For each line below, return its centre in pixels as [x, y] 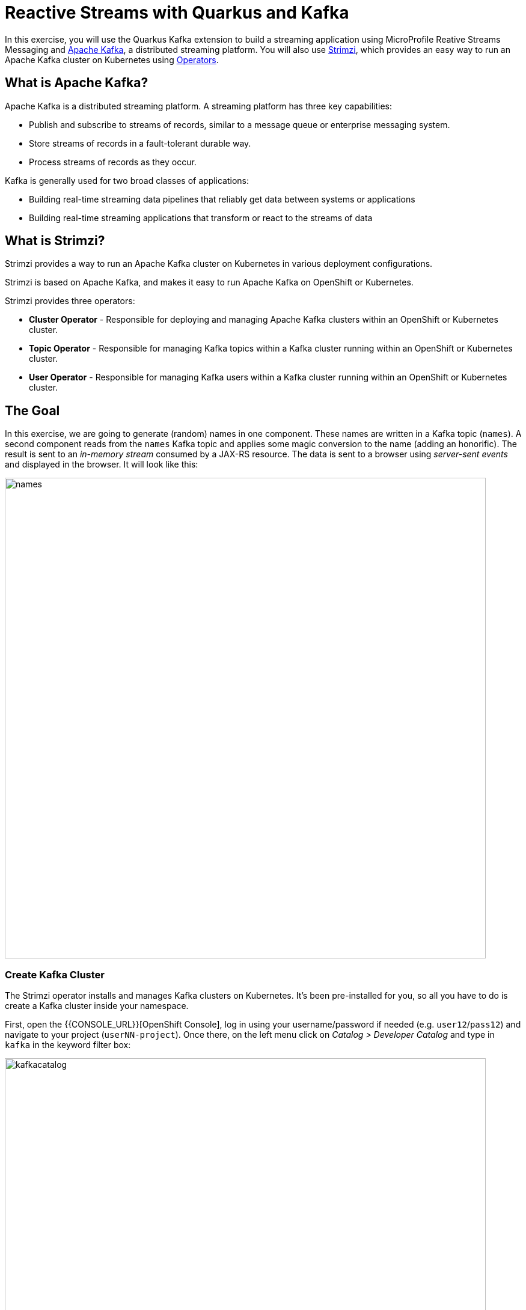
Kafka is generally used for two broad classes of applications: [127, 180]
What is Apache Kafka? [77, 83]
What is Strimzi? [55, 241]
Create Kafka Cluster [55, 974]
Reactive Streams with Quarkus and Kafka [177, 13]
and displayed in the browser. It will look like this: [102, 465]
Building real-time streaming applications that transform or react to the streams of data [201, 218]
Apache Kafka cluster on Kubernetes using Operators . [112, 59]
